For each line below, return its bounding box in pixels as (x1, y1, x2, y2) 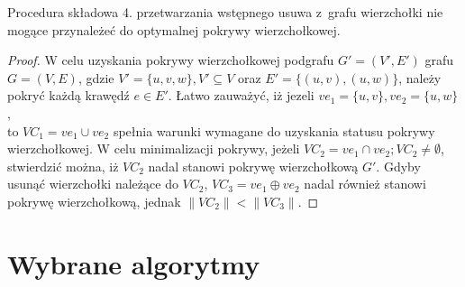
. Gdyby (376, 156, 421, 175)
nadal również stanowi (304, 174, 426, 193)
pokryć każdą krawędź (7, 86, 130, 105)
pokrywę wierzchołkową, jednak (7, 191, 181, 210)
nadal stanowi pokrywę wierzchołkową (148, 156, 359, 175)
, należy (398, 68, 442, 87)
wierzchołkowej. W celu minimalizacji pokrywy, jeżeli (7, 139, 300, 158)
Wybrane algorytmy (7, 245, 260, 282)
